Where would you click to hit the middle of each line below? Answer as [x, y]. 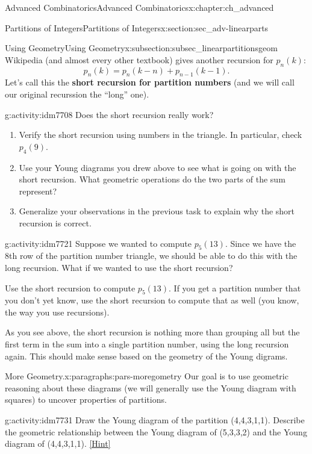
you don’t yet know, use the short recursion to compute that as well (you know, [152, 300]
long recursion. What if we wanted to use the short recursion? [119, 267]
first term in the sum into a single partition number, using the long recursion [147, 344]
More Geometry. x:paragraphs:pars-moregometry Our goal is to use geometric [147, 376]
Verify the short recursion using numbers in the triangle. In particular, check [161, 135]
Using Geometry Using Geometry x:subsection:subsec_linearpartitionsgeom [141, 48]
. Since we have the [261, 243]
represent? [38, 191]
